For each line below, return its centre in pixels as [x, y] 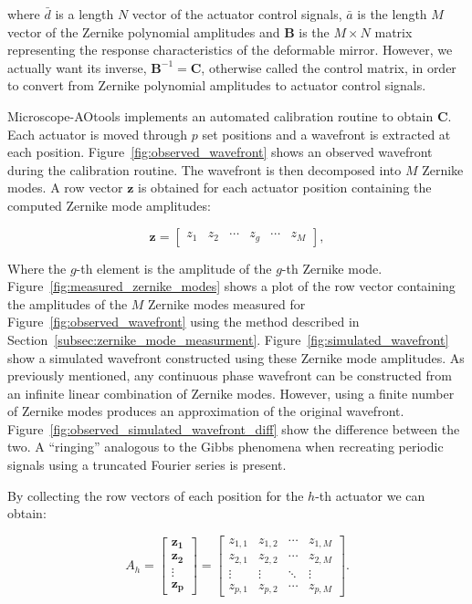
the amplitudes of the [68, 303]
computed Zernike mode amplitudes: [109, 205]
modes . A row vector [65, 187]
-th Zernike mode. [332, 268]
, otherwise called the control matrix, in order [329, 67]
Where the [37, 268]
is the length [392, 14]
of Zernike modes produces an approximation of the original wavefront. [206, 411]
